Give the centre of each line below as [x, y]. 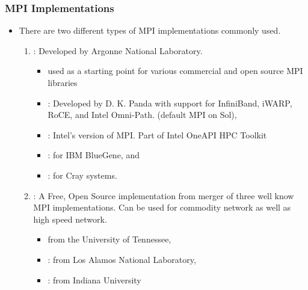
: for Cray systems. [82, 175]
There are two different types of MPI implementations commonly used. [150, 30]
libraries [63, 82]
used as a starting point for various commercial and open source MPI [175, 71]
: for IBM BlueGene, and [94, 155]
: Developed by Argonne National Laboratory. [118, 50]
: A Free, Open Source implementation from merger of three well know [164, 195]
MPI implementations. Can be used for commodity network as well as [162, 207]
